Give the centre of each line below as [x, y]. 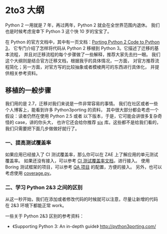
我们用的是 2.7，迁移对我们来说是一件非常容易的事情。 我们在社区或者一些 [82, 103]
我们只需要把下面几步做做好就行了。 [42, 128]
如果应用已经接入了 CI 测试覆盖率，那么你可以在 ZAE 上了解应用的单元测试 [82, 154]
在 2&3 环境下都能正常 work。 [36, 205]
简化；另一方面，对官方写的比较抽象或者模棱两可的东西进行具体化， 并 [82, 67]
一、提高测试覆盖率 [28, 142]
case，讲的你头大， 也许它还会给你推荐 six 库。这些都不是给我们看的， [88, 122]
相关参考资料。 [25, 73]
